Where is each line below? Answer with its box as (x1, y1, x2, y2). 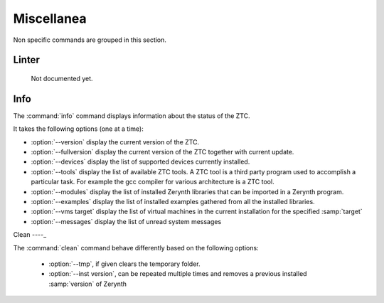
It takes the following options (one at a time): (13, 124, 144, 133)
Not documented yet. (31, 74, 93, 83)
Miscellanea (13, 11, 87, 26)
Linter (13, 54, 41, 66)
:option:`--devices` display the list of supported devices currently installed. (31, 157, 250, 166)
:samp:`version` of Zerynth (48, 280, 127, 288)
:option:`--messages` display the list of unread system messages (31, 217, 222, 225)
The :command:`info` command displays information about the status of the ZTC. (13, 111, 250, 120)
